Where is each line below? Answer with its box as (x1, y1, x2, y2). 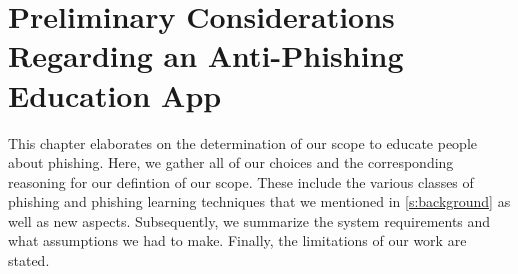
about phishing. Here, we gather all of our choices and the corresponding (8, 152, 454, 173)
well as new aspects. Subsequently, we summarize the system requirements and (8, 210, 491, 231)
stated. (8, 250, 50, 271)
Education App (8, 74, 222, 115)
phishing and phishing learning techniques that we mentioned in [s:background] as (8, 191, 511, 212)
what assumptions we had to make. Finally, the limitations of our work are (8, 230, 467, 251)
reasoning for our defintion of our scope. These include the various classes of (8, 171, 474, 192)
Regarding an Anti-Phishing (8, 35, 404, 76)
